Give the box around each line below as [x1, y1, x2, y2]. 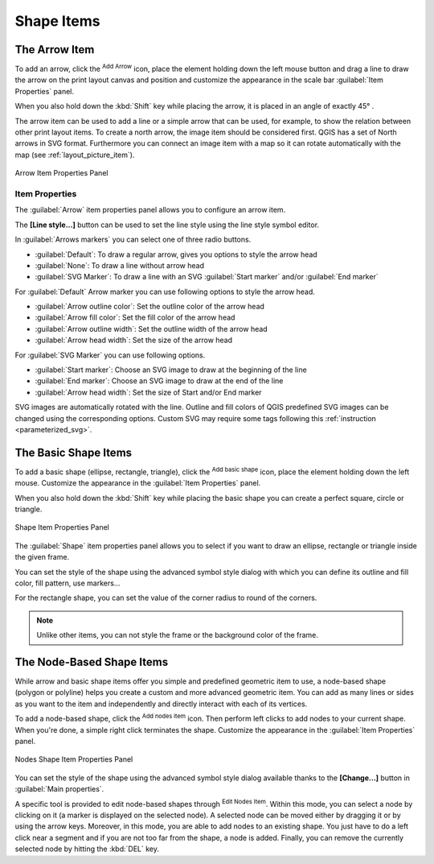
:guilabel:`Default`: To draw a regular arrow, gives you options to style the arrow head [35, 250, 317, 259]
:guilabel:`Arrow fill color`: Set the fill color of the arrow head [35, 312, 235, 322]
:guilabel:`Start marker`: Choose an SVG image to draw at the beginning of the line [35, 365, 307, 374]
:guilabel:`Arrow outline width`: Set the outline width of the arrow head [35, 324, 268, 333]
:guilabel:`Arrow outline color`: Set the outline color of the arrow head [35, 302, 265, 312]
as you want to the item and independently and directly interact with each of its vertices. [14, 699, 308, 709]
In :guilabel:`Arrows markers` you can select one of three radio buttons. [14, 234, 252, 245]
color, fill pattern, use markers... [14, 578, 121, 588]
